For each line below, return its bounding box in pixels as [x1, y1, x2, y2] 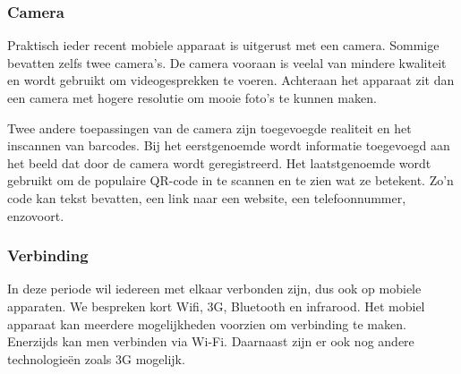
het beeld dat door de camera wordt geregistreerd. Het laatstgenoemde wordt [7, 153, 431, 172]
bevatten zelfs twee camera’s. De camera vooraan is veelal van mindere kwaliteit [7, 53, 447, 72]
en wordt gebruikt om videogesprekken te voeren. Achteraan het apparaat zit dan [7, 71, 455, 89]
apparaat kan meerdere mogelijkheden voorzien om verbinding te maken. [7, 314, 406, 333]
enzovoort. [7, 206, 64, 225]
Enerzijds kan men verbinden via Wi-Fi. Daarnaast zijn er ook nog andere [7, 332, 414, 351]
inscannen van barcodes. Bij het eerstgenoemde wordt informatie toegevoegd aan [7, 136, 450, 155]
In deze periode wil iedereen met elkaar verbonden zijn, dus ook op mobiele [7, 279, 422, 298]
